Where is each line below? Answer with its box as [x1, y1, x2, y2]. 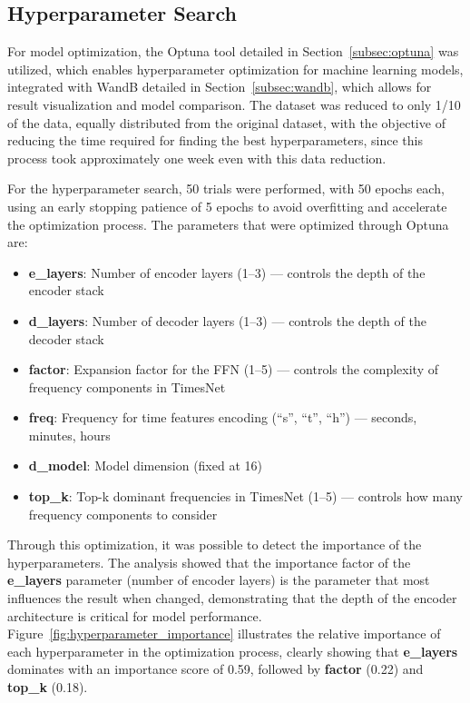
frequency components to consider [28, 504, 218, 523]
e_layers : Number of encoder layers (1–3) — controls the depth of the [28, 262, 426, 282]
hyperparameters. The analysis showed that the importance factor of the [7, 552, 411, 571]
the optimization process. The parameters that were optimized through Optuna [7, 214, 449, 233]
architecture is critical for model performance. [7, 606, 262, 625]
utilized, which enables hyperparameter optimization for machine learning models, [7, 59, 464, 78]
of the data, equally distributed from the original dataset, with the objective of [7, 113, 446, 132]
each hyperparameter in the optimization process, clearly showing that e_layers [7, 641, 458, 660]
